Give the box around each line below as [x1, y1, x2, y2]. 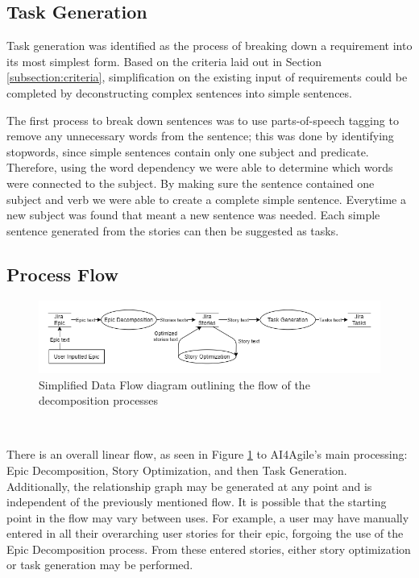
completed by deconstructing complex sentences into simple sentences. [6, 84, 352, 101]
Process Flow [6, 261, 118, 286]
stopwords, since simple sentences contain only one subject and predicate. [6, 143, 369, 160]
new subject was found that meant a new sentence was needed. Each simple [6, 206, 380, 223]
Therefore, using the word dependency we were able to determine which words [6, 159, 393, 176]
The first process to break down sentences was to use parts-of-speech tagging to [6, 111, 399, 128]
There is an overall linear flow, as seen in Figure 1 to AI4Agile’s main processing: [6, 446, 408, 463]
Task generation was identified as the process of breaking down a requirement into [6, 37, 413, 54]
